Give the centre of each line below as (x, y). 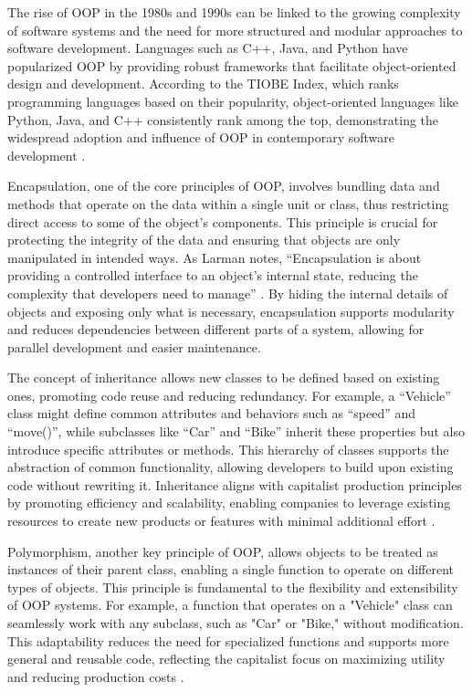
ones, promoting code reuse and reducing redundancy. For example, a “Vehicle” (229, 395)
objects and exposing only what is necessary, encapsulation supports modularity (231, 311)
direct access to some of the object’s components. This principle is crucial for (223, 221)
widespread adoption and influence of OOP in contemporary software (201, 137)
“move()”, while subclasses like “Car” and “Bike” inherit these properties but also (236, 431)
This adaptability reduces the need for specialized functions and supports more (228, 640)
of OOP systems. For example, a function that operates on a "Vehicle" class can (230, 605)
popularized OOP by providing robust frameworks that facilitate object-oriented (232, 65)
